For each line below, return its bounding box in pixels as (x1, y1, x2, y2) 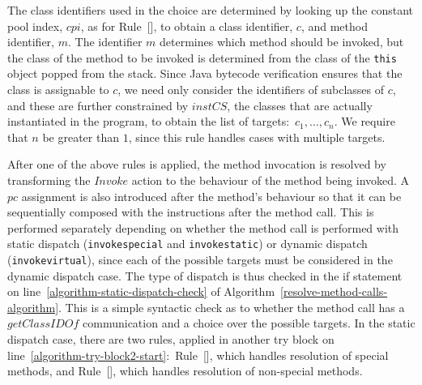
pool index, (7, 17, 63, 34)
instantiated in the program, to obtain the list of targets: (7, 113, 290, 130)
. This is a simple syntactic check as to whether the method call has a (58, 298, 405, 315)
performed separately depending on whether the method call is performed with (7, 219, 399, 236)
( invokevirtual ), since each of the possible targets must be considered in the (7, 251, 393, 268)
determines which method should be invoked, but (160, 33, 404, 50)
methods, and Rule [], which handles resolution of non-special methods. (7, 362, 363, 379)
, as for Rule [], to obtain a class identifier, (80, 17, 293, 34)
